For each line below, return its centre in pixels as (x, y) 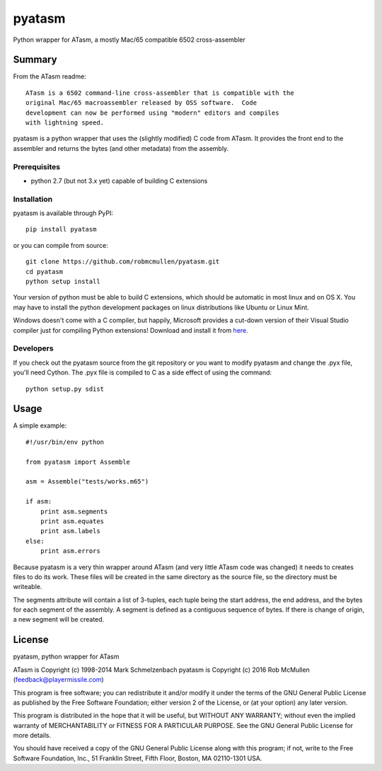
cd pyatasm (45, 272)
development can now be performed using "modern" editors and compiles (152, 113)
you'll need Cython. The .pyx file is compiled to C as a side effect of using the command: (143, 372)
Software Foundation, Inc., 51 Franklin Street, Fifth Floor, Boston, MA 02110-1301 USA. (138, 758)
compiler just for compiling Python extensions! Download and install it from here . (131, 330)
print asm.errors (70, 551)
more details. (32, 736)
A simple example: (40, 426)
